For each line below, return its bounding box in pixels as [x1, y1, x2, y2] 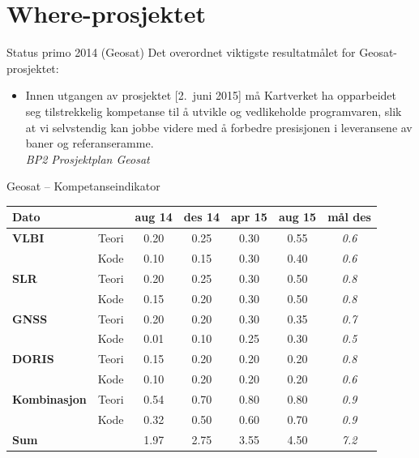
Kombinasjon [12, 390, 87, 407]
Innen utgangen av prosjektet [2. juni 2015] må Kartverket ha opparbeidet [25, 87, 397, 104]
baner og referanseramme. [25, 135, 154, 152]
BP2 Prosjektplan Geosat [25, 150, 150, 167]
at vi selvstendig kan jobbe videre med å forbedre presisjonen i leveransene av [25, 118, 413, 135]
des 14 [183, 208, 220, 225]
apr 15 [231, 208, 267, 225]
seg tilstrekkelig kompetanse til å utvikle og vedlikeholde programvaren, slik [25, 102, 402, 119]
